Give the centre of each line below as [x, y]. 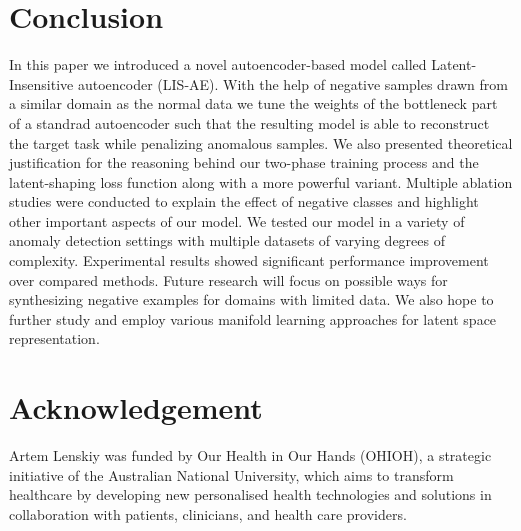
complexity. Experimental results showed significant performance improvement [249, 260]
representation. [54, 338]
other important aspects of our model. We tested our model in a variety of [237, 220]
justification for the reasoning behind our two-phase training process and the [244, 162]
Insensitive [41, 83]
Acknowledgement [136, 407]
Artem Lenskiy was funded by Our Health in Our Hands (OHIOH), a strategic [250, 455]
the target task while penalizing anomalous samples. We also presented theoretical [261, 142]
